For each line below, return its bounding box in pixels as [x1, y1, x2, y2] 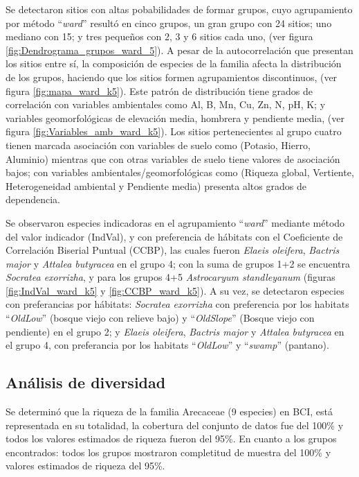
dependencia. [6, 192, 60, 207]
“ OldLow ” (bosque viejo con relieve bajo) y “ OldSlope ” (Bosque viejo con [6, 311, 315, 325]
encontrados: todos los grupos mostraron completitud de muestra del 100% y [6, 444, 331, 459]
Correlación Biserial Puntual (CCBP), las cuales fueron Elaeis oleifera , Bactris [6, 243, 340, 257]
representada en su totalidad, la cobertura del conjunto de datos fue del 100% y [6, 417, 344, 432]
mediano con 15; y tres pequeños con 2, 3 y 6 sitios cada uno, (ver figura [6, 29, 313, 44]
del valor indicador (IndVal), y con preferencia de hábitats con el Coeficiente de [6, 229, 343, 243]
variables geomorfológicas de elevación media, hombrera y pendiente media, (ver [6, 110, 344, 125]
